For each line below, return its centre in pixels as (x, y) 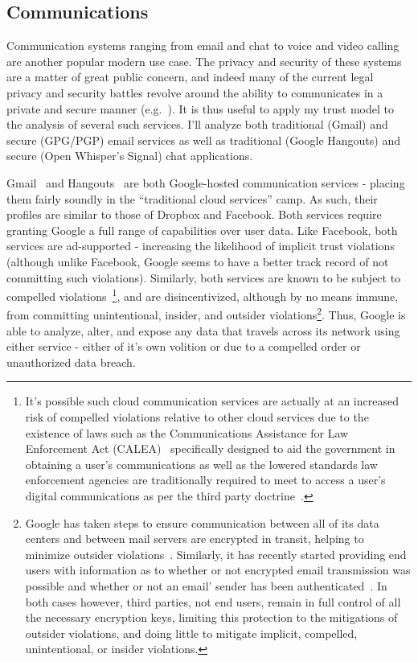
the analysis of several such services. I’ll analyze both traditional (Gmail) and (197, 124)
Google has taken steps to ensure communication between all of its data (202, 522)
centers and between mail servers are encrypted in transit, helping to (195, 539)
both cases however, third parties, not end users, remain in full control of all (213, 601)
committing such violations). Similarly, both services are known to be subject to (204, 277)
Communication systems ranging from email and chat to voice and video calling (203, 45)
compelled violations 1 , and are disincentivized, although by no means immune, (203, 295)
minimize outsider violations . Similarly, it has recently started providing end (216, 554)
